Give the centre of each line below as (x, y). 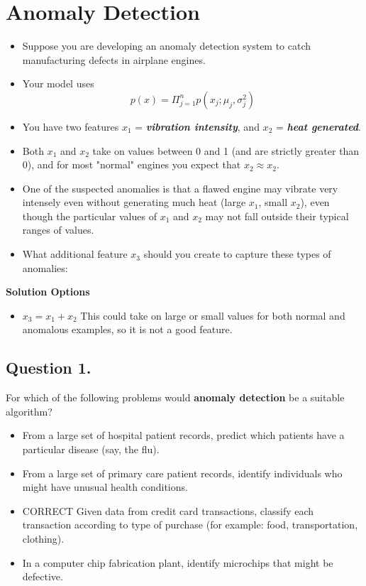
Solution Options (48, 292)
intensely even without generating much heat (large (134, 202)
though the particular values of (89, 216)
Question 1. (49, 368)
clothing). (43, 538)
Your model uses (58, 83)
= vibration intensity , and (197, 126)
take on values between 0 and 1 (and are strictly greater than (226, 150)
